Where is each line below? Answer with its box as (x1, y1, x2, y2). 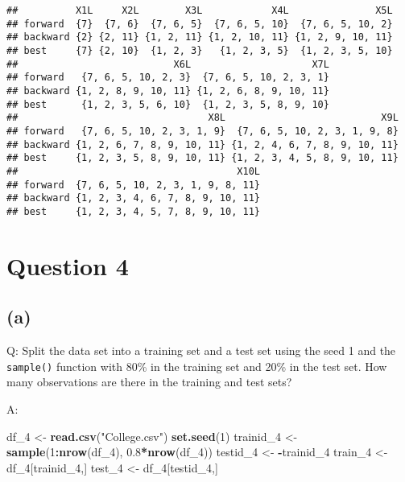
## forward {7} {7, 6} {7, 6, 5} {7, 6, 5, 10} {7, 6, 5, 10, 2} (6, 18, 393, 30)
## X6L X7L (6, 58, 329, 70)
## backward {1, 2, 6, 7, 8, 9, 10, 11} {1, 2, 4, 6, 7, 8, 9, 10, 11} (6, 138, 399, 150)
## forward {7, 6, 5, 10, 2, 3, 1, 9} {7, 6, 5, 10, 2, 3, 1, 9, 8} (6, 125, 399, 137)
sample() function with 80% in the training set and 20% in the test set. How (6, 357, 387, 374)
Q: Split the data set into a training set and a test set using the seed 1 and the (6, 342, 396, 359)
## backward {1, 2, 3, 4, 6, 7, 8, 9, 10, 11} (6, 192, 260, 204)
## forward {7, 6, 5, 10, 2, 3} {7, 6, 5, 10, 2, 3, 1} (6, 72, 329, 84)
